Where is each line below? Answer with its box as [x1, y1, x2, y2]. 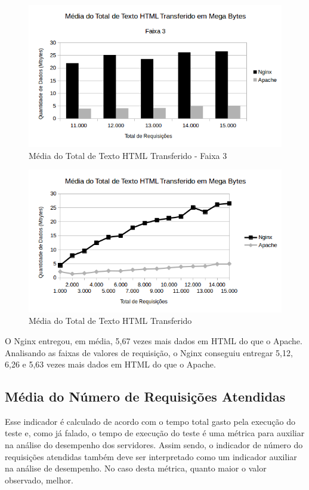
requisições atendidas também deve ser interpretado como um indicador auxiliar [5, 450, 297, 463]
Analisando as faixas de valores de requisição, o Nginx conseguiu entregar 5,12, [5, 346, 293, 359]
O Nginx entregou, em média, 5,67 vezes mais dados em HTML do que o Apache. [5, 334, 302, 347]
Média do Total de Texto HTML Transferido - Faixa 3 [29, 149, 227, 161]
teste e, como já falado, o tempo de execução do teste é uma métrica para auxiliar [5, 427, 305, 439]
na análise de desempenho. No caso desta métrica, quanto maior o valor [5, 462, 267, 474]
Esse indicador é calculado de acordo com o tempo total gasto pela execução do [5, 415, 295, 427]
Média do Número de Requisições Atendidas [5, 387, 286, 406]
